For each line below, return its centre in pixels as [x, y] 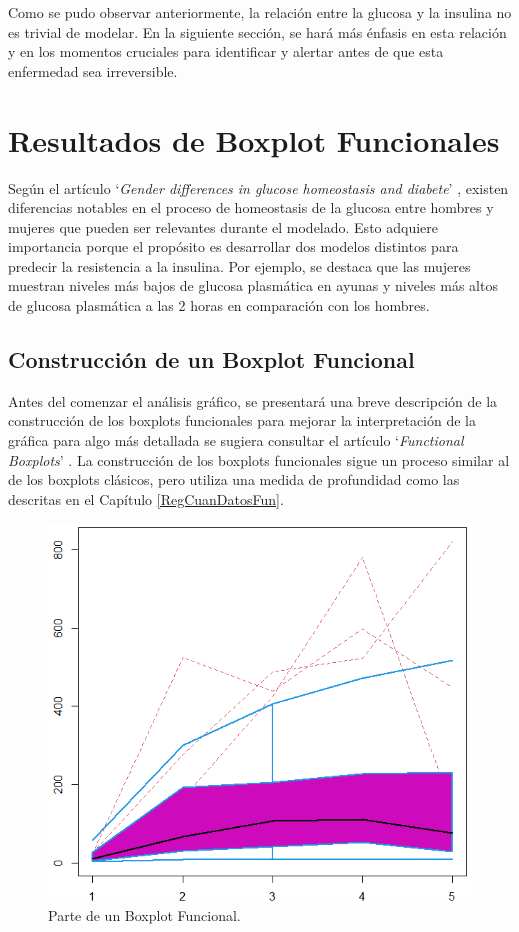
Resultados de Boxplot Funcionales [254, 139]
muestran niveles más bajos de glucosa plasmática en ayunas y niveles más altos [253, 285]
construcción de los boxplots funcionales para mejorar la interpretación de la [242, 420]
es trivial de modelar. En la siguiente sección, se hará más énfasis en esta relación [257, 31]
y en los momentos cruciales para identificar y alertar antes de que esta [226, 51]
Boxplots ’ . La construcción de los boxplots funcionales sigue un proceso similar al [259, 459]
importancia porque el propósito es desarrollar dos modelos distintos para [233, 246]
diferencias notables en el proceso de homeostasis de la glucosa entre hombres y [251, 207]
